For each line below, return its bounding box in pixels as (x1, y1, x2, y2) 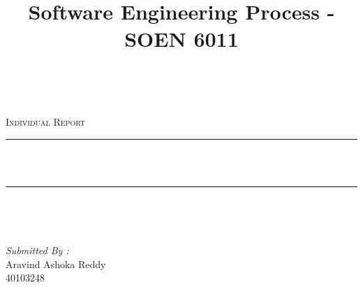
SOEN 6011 (124, 24, 239, 53)
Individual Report (6, 115, 85, 129)
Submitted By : (6, 243, 69, 258)
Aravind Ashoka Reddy (6, 256, 106, 271)
